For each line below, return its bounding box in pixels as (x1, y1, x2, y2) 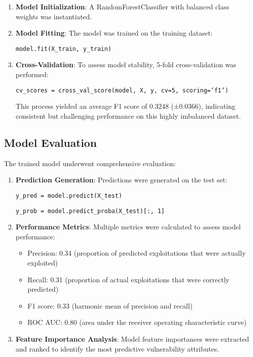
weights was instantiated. (15, 11, 92, 21)
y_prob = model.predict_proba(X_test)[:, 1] (15, 207, 165, 215)
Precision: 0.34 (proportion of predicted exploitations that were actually (27, 248, 246, 258)
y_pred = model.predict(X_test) (15, 192, 122, 199)
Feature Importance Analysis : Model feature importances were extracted (15, 333, 249, 344)
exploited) (27, 257, 58, 268)
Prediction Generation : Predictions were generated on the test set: (15, 175, 228, 185)
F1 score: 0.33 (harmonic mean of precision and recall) (27, 300, 193, 311)
